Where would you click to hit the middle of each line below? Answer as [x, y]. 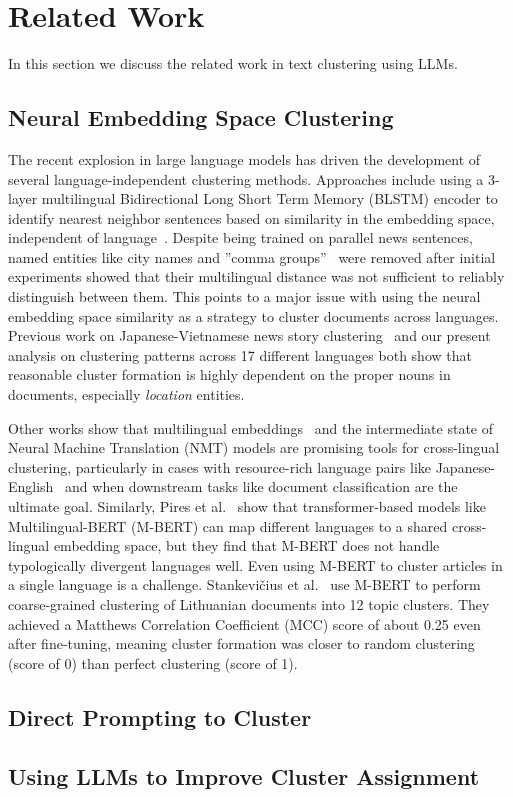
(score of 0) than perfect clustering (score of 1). [153, 662]
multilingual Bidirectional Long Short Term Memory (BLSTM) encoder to [269, 198]
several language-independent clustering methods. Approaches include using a [246, 178]
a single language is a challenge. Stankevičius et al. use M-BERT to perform [244, 584]
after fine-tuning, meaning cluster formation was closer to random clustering [241, 643]
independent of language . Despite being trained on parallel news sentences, [240, 237]
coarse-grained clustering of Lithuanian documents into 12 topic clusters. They [249, 603]
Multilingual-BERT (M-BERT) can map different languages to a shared [228, 525]
